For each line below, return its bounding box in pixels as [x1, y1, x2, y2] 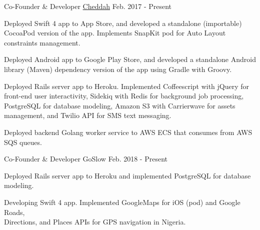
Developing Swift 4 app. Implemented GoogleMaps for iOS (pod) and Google [4, 196, 240, 207]
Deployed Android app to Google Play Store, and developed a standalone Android [4, 54, 256, 64]
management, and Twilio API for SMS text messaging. [4, 110, 171, 120]
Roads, [4, 206, 25, 217]
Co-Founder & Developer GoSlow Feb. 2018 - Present [4, 153, 167, 164]
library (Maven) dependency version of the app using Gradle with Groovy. [4, 63, 232, 74]
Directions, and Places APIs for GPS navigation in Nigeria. [4, 216, 186, 227]
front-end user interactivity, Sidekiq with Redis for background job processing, [4, 90, 244, 101]
